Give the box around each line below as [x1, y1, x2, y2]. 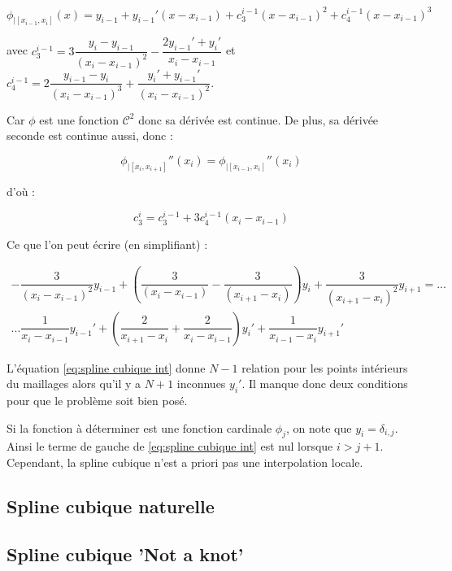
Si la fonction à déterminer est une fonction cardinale [7, 419, 272, 436]
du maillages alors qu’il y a [7, 375, 141, 392]
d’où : [7, 182, 36, 199]
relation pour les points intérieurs [241, 359, 408, 376]
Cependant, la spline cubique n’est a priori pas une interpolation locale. [7, 454, 363, 471]
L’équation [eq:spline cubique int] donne [7, 359, 206, 376]
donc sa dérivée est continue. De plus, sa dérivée [138, 111, 379, 128]
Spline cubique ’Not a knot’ [7, 541, 244, 566]
